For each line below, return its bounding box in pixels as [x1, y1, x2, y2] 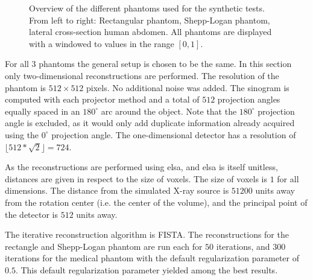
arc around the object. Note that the [101, 104, 237, 117]
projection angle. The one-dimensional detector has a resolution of [51, 128, 296, 141]
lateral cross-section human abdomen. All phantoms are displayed [29, 25, 272, 38]
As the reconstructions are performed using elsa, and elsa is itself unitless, [5, 161, 278, 173]
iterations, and [216, 240, 270, 252]
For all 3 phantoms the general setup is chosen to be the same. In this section [5, 57, 292, 70]
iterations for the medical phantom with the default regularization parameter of [5, 252, 300, 264]
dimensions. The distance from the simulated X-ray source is [5, 184, 229, 197]
